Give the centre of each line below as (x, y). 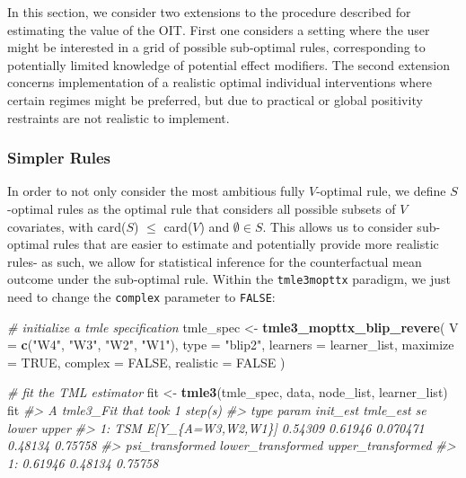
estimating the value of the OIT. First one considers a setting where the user (219, 29)
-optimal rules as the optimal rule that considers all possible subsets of (202, 208)
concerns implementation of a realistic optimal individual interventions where (220, 82)
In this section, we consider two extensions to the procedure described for (209, 12)
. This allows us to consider (338, 226)
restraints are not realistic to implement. (119, 117)
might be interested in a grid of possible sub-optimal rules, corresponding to (216, 47)
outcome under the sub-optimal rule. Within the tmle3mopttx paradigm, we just (229, 279)
